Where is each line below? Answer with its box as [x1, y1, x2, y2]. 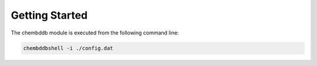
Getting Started [11, 9, 88, 22]
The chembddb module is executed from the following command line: [11, 29, 179, 36]
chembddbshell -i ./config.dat [23, 44, 114, 51]
